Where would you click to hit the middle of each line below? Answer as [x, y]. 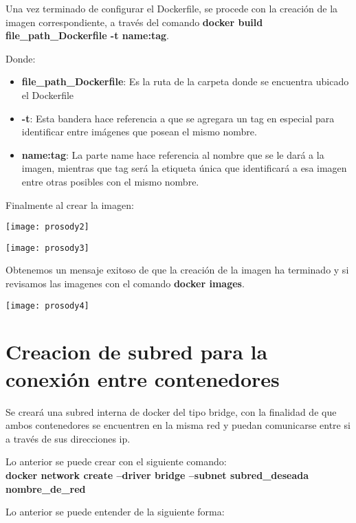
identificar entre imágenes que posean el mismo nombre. [139, 132]
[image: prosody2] [47, 227]
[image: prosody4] [47, 305]
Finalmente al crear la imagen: [70, 204]
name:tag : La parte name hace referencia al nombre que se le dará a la [173, 154]
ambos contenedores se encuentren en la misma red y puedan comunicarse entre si [178, 425]
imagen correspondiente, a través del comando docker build [134, 22]
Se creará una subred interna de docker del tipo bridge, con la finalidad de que [171, 411]
